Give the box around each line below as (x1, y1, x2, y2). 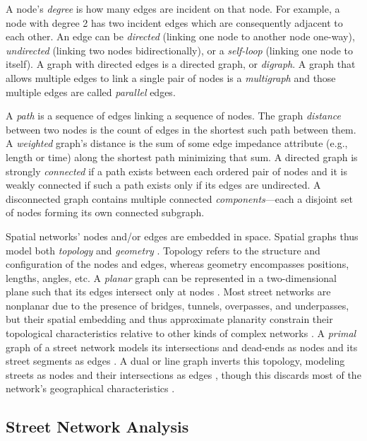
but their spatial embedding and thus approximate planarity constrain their (6, 312, 333, 327)
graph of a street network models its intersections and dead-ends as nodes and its (6, 339, 358, 354)
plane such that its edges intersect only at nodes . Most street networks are (6, 284, 331, 299)
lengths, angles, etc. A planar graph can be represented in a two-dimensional (6, 270, 337, 285)
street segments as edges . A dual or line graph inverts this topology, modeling (6, 353, 345, 368)
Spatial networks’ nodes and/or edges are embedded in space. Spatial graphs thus (6, 228, 359, 243)
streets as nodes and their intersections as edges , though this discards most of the (6, 367, 361, 382)
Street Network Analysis (6, 416, 189, 437)
